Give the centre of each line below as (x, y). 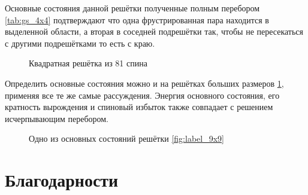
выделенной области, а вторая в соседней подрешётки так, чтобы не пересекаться (154, 31)
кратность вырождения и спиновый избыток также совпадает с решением (139, 107)
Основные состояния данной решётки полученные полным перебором (132, 8)
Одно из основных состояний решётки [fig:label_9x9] (126, 138)
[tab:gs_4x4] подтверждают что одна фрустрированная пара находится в (137, 19)
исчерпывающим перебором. (57, 118)
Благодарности (62, 180)
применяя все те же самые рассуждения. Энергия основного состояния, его (142, 95)
